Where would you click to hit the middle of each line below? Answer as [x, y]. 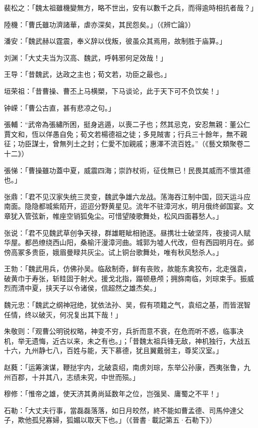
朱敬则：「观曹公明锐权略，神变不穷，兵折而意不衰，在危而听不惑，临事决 [124, 331]
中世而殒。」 [120, 377]
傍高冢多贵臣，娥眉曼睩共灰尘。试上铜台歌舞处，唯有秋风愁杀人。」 [113, 252]
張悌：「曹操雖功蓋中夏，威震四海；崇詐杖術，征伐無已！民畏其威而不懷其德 [127, 170]
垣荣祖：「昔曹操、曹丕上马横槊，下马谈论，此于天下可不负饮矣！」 [113, 91]
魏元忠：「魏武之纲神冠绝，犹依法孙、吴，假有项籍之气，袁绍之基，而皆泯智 [127, 305]
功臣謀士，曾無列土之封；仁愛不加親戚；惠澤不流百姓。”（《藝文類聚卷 [130, 144]
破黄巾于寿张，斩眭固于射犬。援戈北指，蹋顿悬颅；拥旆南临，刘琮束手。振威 [129, 278]
